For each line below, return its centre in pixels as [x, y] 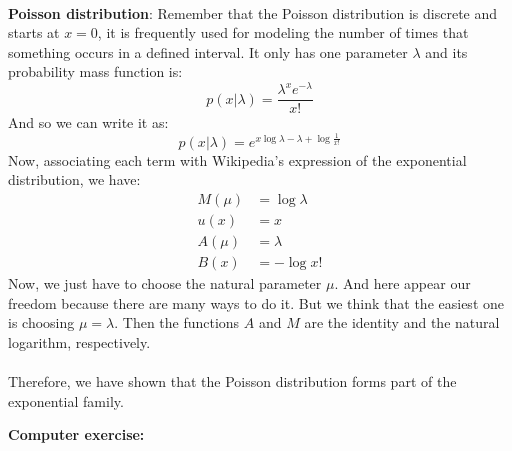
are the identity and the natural [402, 322]
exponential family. [66, 400]
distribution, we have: [74, 179]
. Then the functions [177, 322]
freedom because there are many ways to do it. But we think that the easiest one [256, 302]
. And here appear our [402, 282]
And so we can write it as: [88, 122]
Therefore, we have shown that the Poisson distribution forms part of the [232, 380]
